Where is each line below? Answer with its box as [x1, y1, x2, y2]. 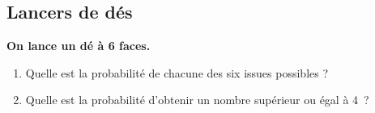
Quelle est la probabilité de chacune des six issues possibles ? [25, 64, 329, 81]
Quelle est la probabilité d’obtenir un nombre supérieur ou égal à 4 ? [25, 91, 369, 108]
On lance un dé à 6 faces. [6, 37, 151, 54]
